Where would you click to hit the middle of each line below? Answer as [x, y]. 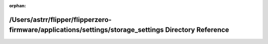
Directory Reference [197, 30]
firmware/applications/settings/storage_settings [86, 30]
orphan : [18, 6]
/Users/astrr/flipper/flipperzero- [60, 20]
